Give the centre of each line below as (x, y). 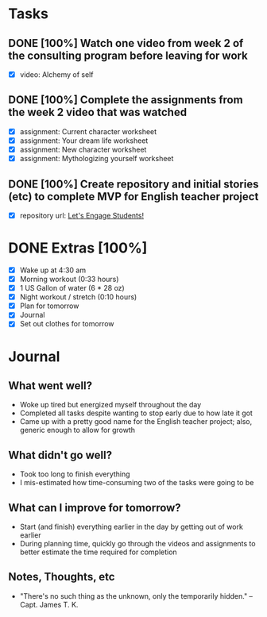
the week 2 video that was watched (98, 112)
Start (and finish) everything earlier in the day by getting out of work (132, 526)
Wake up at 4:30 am (52, 270)
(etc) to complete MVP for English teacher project (133, 197)
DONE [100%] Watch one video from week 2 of (126, 43)
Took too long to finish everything (75, 474)
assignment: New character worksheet (83, 149)
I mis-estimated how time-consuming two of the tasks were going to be (137, 483)
